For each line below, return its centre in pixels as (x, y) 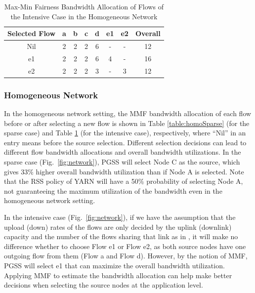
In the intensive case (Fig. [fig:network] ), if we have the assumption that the (120, 217)
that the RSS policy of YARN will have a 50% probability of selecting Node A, (124, 181)
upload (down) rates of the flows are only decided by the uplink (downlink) (118, 227)
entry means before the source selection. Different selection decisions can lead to (125, 142)
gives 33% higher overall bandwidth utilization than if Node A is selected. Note (124, 171)
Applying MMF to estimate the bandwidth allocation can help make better (118, 275)
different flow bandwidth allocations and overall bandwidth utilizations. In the (123, 152)
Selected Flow (32, 33)
